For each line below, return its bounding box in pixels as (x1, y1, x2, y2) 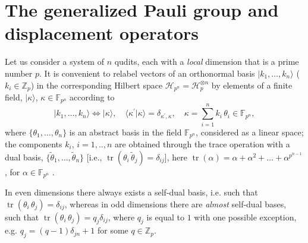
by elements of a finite (211, 78, 293, 91)
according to (70, 90, 115, 103)
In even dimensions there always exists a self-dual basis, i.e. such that (5, 186, 258, 198)
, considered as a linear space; (196, 125, 304, 138)
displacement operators (5, 21, 199, 45)
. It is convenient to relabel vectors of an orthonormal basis (39, 67, 255, 79)
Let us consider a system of (5, 55, 104, 68)
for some (97, 224, 128, 236)
